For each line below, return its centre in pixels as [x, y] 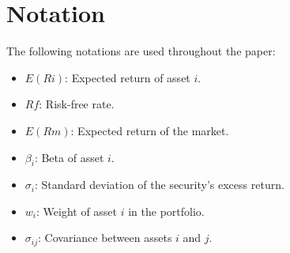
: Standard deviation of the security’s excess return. [159, 185]
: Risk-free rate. [77, 104]
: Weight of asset [77, 211]
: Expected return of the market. [150, 130]
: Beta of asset [69, 157]
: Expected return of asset [128, 77]
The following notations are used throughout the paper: [141, 51]
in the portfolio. [166, 211]
